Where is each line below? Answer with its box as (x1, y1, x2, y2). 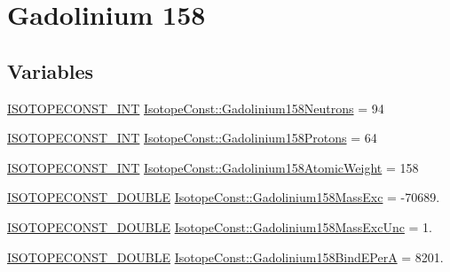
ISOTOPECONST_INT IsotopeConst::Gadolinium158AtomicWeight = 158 (7, 158, 419, 176)
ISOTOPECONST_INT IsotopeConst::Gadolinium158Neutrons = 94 (7, 98, 384, 117)
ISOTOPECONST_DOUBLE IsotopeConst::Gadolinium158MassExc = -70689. (7, 188, 440, 206)
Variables (7, 57, 94, 84)
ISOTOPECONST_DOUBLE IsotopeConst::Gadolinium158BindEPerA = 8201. (7, 247, 444, 266)
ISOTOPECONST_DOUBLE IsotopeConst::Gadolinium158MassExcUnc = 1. (7, 217, 433, 236)
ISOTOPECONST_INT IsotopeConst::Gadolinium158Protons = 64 (7, 128, 377, 147)
